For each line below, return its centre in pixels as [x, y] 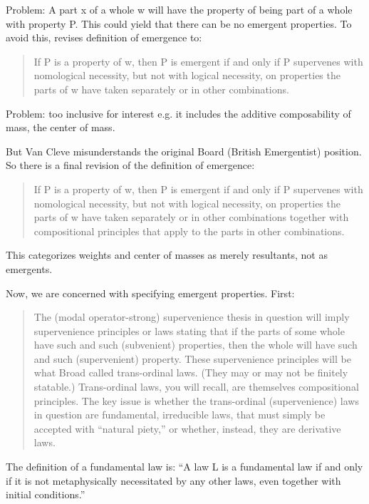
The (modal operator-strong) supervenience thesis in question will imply [192, 317]
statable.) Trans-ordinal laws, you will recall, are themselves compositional [196, 387]
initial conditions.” [46, 494]
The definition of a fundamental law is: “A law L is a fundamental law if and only [184, 467]
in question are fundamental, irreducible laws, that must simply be [180, 415]
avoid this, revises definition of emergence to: [104, 37]
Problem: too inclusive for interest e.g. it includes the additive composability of [178, 113]
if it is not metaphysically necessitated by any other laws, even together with [173, 480]
